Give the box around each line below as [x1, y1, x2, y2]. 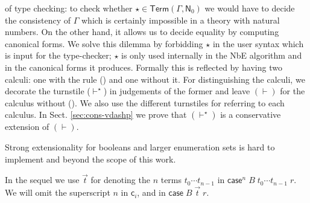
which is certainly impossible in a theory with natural [81, 13, 280, 26]
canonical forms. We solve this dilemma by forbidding [5, 37, 203, 50]
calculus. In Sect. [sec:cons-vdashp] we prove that [5, 108, 187, 121]
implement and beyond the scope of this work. [5, 152, 176, 165]
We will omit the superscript [5, 186, 110, 199]
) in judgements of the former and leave [103, 85, 250, 97]
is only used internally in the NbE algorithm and [121, 49, 302, 62]
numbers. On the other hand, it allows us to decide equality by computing [5, 25, 279, 38]
